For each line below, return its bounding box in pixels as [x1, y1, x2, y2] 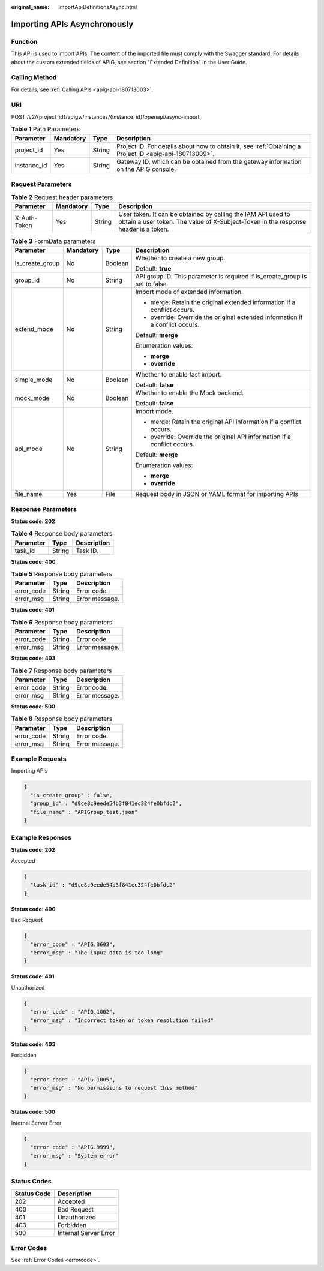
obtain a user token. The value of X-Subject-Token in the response [118, 217, 306, 226]
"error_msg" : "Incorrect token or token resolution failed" [30, 1017, 214, 1024]
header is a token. [118, 225, 169, 233]
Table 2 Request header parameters [11, 193, 113, 201]
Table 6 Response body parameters [11, 618, 113, 626]
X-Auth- [14, 214, 38, 222]
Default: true [135, 265, 172, 273]
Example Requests [11, 755, 67, 763]
